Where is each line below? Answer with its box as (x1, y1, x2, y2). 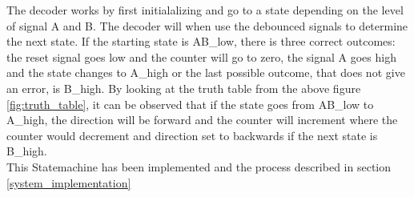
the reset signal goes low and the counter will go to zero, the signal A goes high (6, 48, 396, 65)
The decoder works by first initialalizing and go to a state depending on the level (6, 2, 404, 18)
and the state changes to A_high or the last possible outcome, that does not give (6, 64, 405, 81)
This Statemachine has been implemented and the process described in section (6, 158, 392, 175)
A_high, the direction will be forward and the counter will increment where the (6, 111, 398, 128)
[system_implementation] (6, 174, 131, 191)
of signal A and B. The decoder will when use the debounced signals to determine (6, 17, 408, 34)
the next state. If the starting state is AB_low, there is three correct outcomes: (6, 33, 396, 50)
